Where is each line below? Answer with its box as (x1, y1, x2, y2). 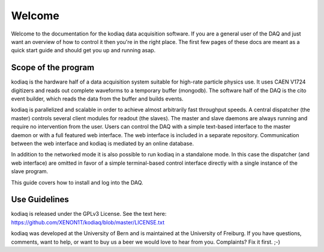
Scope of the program (11, 63, 95, 73)
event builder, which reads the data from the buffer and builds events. (11, 95, 184, 102)
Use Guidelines (11, 194, 69, 204)
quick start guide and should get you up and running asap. (11, 47, 156, 54)
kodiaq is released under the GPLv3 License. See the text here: (11, 211, 167, 218)
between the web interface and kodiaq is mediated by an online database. (11, 140, 194, 147)
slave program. (11, 168, 49, 175)
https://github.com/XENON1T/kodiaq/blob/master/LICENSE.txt (11, 218, 165, 226)
